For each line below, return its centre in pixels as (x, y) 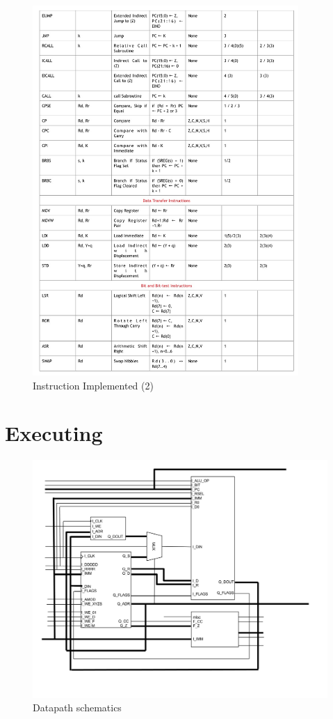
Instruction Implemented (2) (93, 385)
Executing (54, 433)
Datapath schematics (77, 708)
